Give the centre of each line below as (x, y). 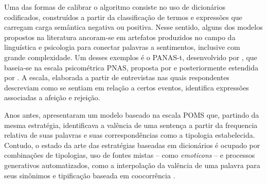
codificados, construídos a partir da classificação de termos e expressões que (123, 17)
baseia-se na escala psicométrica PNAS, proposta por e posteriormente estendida (131, 67)
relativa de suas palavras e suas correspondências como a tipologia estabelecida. (130, 135)
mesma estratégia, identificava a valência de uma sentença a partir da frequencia (131, 125)
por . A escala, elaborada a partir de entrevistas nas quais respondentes (117, 77)
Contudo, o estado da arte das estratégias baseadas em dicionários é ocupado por (132, 145)
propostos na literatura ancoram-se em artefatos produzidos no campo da (120, 37)
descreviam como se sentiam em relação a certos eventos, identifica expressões (127, 87)
